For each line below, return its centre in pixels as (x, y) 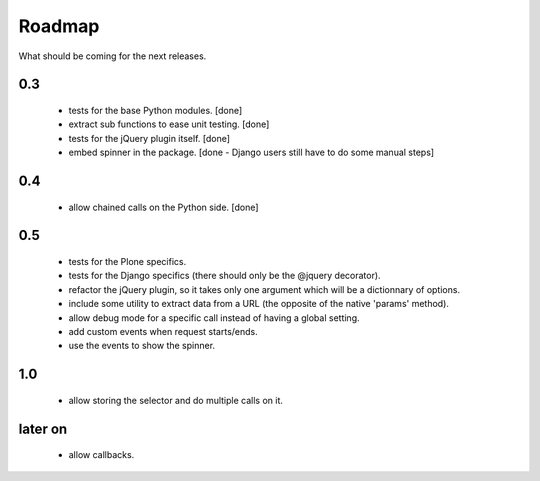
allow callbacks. (101, 455)
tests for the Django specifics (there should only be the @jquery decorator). (224, 276)
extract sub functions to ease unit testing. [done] (169, 124)
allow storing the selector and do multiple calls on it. (176, 400)
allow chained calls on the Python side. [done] (163, 207)
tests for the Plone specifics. (127, 261)
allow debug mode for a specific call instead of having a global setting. (214, 317)
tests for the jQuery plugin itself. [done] (149, 138)
